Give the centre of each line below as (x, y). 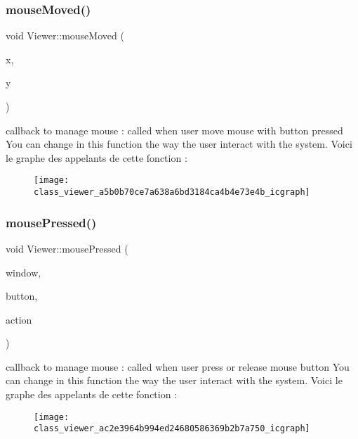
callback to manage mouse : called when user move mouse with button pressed (174, 130)
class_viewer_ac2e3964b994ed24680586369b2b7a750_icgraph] (172, 429)
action (19, 319)
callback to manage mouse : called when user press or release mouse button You (178, 366)
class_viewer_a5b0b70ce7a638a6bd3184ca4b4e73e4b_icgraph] (172, 192)
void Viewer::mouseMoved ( (65, 36)
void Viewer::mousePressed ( (67, 248)
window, (24, 272)
